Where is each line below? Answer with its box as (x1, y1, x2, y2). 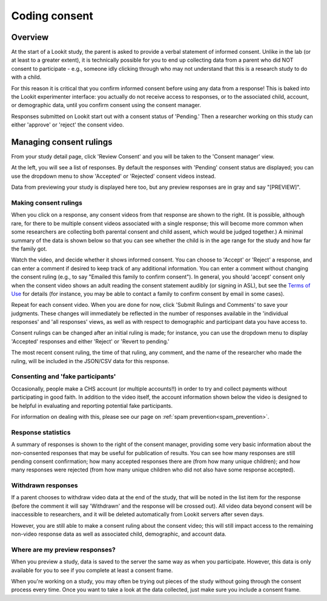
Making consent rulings (11, 199, 83, 207)
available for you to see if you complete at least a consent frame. (11, 567, 173, 574)
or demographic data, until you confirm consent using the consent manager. (11, 102, 202, 109)
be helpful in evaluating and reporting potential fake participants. (11, 402, 173, 409)
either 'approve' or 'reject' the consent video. (11, 121, 124, 128)
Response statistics (11, 428, 71, 436)
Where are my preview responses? (11, 545, 116, 554)
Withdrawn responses (11, 481, 78, 490)
